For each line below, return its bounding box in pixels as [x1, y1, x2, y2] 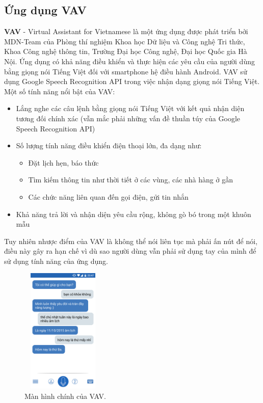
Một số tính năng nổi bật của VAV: [4, 86, 115, 96]
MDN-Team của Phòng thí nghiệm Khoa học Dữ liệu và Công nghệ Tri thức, [4, 36, 245, 46]
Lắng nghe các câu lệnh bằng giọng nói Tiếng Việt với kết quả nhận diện [16, 103, 245, 114]
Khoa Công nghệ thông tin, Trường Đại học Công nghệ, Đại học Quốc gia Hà [4, 46, 247, 57]
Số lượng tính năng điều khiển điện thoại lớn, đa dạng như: [16, 140, 202, 151]
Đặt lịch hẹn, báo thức [28, 157, 99, 168]
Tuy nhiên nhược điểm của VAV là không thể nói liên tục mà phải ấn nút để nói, [4, 235, 258, 246]
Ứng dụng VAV [4, 2, 87, 18]
